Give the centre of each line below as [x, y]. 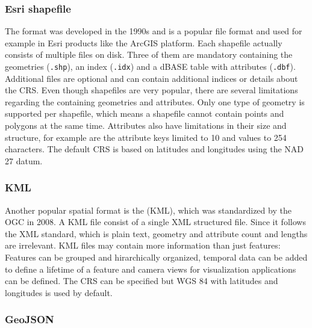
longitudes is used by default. [59, 292]
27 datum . [24, 160]
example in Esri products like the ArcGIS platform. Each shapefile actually [144, 42]
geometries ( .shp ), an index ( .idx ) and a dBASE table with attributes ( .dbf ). [150, 66]
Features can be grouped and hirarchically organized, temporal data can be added [156, 257]
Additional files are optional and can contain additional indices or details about [151, 78]
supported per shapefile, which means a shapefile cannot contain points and [145, 113]
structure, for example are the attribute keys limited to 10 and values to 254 [146, 137]
